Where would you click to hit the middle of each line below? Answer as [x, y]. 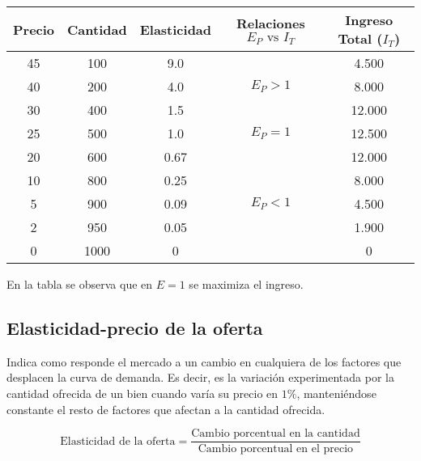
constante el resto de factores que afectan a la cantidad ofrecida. [166, 409]
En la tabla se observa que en [80, 284]
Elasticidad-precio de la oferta [135, 327]
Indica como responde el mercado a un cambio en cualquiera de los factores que [204, 361]
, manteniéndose [336, 393]
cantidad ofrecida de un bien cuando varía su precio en [142, 393]
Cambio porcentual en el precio [276, 449]
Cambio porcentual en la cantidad [276, 434]
